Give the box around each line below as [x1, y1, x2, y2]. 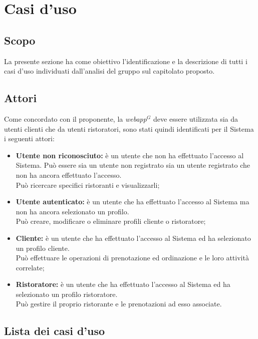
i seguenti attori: [4, 133, 55, 144]
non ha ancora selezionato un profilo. [16, 206, 129, 216]
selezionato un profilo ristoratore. [16, 288, 118, 299]
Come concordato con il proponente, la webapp [4, 113, 147, 124]
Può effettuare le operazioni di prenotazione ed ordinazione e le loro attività [16, 252, 249, 263]
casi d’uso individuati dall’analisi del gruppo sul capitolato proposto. [4, 66, 215, 76]
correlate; [16, 262, 45, 272]
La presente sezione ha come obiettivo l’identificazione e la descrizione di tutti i [4, 56, 247, 66]
